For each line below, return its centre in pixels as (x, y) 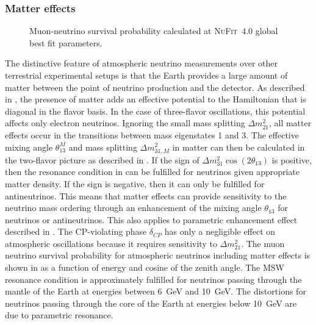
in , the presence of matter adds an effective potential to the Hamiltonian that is (156, 99)
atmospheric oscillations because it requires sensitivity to (111, 243)
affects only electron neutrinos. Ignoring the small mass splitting (125, 123)
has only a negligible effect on (220, 231)
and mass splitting (103, 147)
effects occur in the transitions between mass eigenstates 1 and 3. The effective (152, 134)
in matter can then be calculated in (239, 147)
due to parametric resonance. (59, 315)
